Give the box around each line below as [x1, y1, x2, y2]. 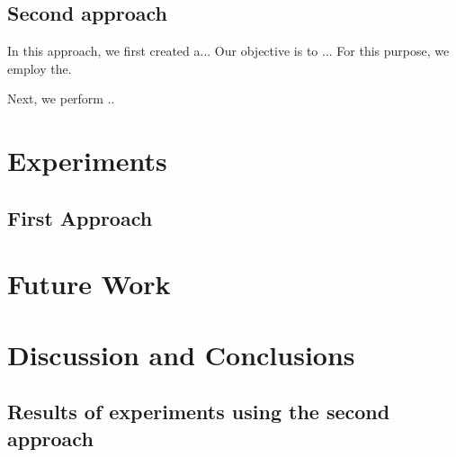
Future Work [7, 265, 171, 302]
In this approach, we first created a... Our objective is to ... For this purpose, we [7, 41, 450, 60]
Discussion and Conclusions [7, 336, 355, 372]
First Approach [7, 203, 153, 231]
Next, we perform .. [7, 89, 115, 108]
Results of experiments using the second [7, 398, 390, 426]
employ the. [7, 58, 72, 77]
